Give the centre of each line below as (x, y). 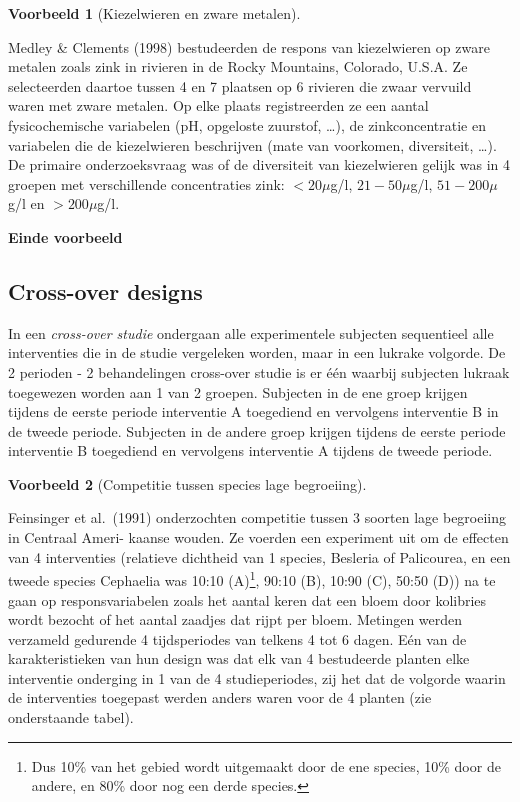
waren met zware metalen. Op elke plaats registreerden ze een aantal (218, 105)
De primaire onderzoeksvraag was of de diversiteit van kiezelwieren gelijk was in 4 (259, 164)
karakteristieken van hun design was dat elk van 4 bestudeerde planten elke (239, 658)
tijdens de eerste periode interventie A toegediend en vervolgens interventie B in (253, 411)
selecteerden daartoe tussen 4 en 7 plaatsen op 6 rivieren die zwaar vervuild (240, 85)
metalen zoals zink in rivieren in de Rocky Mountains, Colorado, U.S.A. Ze (238, 66)
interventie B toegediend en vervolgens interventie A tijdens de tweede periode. (250, 450)
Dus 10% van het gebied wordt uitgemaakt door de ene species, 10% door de (266, 765)
